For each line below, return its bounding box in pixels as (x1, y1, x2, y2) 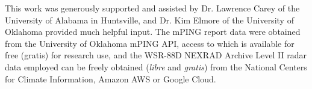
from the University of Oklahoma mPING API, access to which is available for (5, 37, 295, 49)
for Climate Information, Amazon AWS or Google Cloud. (5, 72, 216, 85)
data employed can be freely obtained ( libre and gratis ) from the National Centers (5, 60, 307, 73)
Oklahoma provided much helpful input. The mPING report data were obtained (5, 25, 301, 38)
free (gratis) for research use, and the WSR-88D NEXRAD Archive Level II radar (5, 49, 307, 61)
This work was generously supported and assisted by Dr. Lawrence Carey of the (5, 2, 300, 14)
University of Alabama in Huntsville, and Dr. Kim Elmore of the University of (5, 13, 294, 26)
